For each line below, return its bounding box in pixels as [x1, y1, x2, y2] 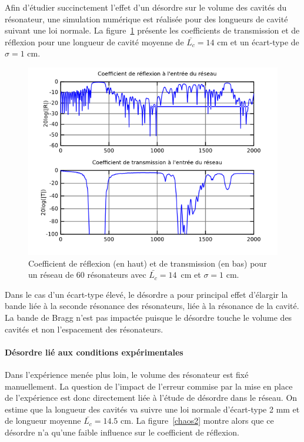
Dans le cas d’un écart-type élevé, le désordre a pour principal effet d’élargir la [5, 288, 288, 300]
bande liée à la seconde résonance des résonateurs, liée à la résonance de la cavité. [5, 300, 299, 312]
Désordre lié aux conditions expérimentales [5, 345, 183, 358]
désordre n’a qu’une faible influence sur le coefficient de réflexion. [5, 426, 239, 438]
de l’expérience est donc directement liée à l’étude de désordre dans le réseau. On [5, 391, 298, 404]
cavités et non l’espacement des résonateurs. [5, 323, 163, 335]
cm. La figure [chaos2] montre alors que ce [121, 414, 274, 427]
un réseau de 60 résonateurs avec [28, 268, 146, 281]
